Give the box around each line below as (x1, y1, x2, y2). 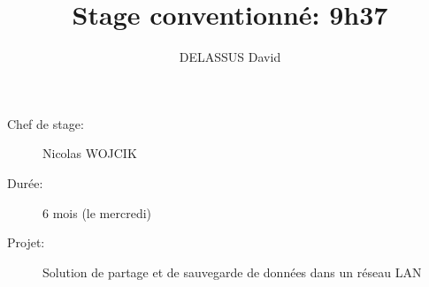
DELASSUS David (179, 48, 281, 66)
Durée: (7, 173, 43, 192)
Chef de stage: (7, 114, 84, 132)
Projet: (7, 233, 45, 252)
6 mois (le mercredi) (42, 203, 152, 222)
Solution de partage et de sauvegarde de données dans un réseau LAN (42, 262, 422, 281)
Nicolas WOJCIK (42, 144, 137, 162)
